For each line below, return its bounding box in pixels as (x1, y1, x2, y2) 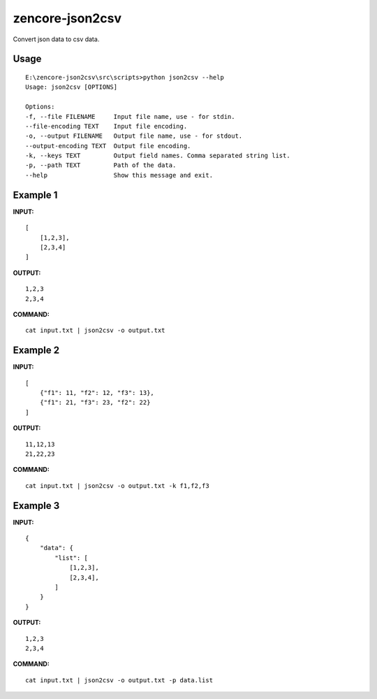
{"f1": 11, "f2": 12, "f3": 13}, (39, 389, 155, 396)
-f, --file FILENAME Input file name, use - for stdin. (25, 113, 235, 120)
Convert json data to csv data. (13, 35, 100, 43)
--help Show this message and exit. (25, 171, 213, 179)
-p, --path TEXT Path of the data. (25, 161, 177, 169)
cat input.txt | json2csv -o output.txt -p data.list (25, 676, 213, 684)
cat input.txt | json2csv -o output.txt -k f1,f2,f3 (25, 482, 209, 489)
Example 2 (13, 345, 59, 356)
